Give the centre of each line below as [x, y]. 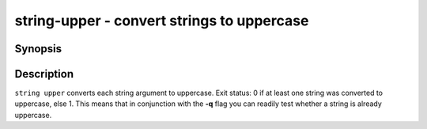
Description [44, 74]
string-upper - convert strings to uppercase [162, 21]
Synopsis [38, 49]
